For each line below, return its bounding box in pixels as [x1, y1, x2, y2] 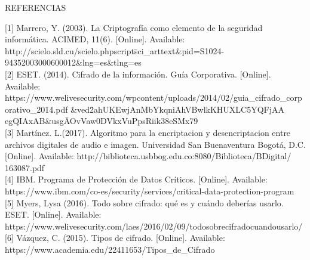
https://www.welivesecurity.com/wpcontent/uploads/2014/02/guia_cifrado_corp [5, 91, 302, 104]
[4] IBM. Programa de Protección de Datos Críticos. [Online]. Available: [5, 173, 268, 185]
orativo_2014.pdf [5, 103, 68, 115]
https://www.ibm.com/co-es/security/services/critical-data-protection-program [5, 184, 294, 197]
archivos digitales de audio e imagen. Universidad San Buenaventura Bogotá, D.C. [5, 138, 306, 150]
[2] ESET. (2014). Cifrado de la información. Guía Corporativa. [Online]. [5, 67, 271, 80]
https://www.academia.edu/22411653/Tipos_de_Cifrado [5, 243, 215, 255]
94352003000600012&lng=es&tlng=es [5, 56, 142, 69]
